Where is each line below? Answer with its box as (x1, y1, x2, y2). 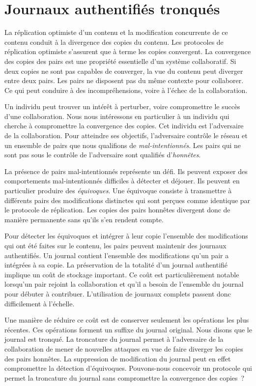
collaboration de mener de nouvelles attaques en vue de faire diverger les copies (4, 343, 243, 354)
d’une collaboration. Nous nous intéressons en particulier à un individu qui (4, 111, 229, 121)
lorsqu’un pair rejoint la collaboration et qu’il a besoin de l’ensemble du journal (4, 279, 244, 289)
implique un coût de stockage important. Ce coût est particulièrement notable (4, 269, 239, 279)
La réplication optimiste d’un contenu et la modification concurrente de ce (4, 27, 228, 37)
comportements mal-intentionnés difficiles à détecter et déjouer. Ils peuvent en (4, 176, 240, 186)
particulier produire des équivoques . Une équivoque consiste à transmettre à (4, 185, 232, 196)
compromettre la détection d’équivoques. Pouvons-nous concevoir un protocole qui (4, 363, 252, 373)
